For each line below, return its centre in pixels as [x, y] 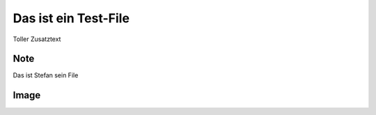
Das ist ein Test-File [71, 18]
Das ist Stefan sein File [46, 75]
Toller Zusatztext [37, 39]
